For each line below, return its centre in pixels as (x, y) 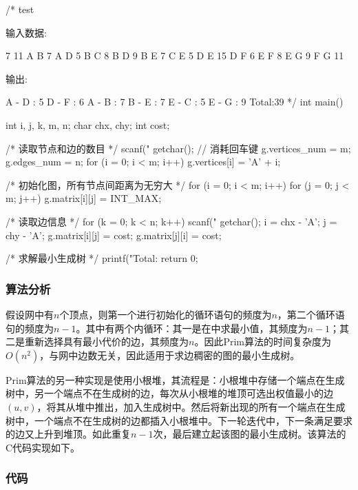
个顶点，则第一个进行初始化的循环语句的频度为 (166, 314)
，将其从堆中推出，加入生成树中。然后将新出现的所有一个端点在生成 (191, 406)
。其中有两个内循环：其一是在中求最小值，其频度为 (192, 328)
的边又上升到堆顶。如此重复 (68, 434)
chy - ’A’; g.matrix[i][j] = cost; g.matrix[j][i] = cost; (114, 235)
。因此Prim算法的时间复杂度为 (263, 341)
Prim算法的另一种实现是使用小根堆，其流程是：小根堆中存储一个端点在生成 (175, 379)
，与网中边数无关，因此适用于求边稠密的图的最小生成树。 (170, 355)
